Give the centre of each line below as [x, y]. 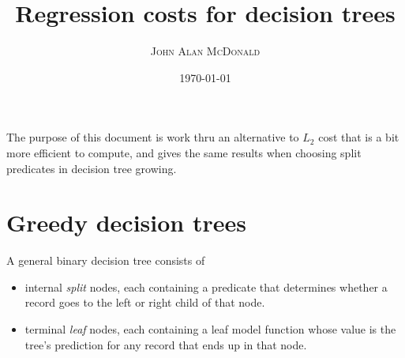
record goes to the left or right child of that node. [145, 302]
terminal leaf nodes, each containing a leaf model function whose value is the [210, 329]
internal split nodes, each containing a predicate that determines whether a [206, 286]
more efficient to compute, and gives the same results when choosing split [184, 152]
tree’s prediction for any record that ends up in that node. [166, 344]
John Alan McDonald [205, 51]
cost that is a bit [359, 137]
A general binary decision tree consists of [106, 260]
